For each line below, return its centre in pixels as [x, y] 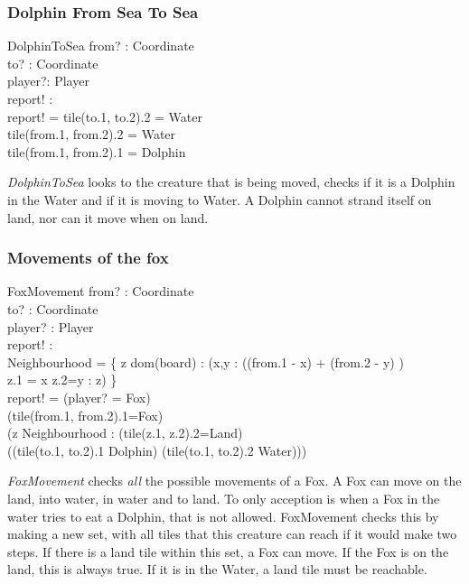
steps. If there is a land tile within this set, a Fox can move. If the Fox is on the [228, 551]
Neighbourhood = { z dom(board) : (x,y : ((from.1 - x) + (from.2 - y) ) [206, 362]
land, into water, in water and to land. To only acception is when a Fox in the [224, 498]
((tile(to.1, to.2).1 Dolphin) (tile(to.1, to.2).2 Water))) [157, 450]
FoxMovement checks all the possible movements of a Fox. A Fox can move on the [234, 481]
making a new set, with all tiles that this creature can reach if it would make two [232, 534]
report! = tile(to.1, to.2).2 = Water [105, 116]
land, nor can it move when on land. [108, 217]
